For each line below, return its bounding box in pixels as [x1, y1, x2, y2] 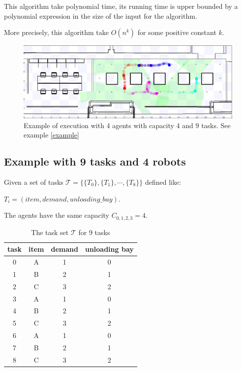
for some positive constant [137, 27, 216, 37]
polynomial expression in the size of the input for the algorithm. [4, 10, 197, 21]
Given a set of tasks [4, 176, 63, 187]
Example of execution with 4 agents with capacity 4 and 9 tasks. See [24, 120, 231, 130]
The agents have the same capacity [4, 210, 109, 220]
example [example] [24, 130, 79, 140]
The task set [31, 227, 69, 237]
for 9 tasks [78, 227, 110, 237]
